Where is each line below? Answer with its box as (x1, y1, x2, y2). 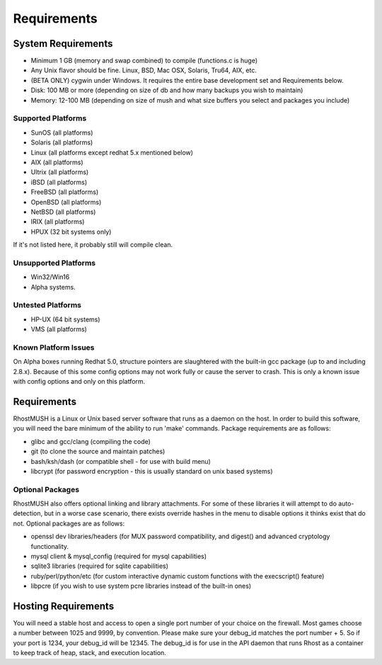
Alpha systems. (30, 283, 76, 291)
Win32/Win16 (30, 273, 70, 281)
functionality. (30, 542, 69, 550)
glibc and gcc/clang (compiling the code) (30, 437, 151, 445)
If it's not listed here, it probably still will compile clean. (13, 241, 173, 249)
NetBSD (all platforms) (30, 208, 96, 216)
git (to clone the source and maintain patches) (30, 447, 166, 456)
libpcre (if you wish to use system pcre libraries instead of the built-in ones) (30, 581, 251, 591)
